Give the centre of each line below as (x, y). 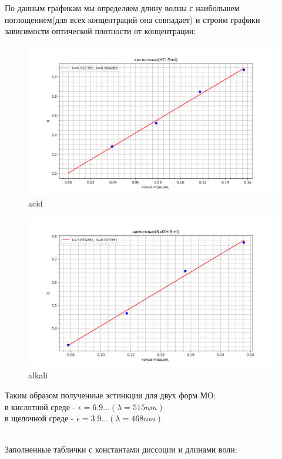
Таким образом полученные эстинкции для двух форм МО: (110, 395)
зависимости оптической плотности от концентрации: (100, 31)
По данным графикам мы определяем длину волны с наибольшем (122, 8)
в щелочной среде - (39, 418)
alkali (38, 375)
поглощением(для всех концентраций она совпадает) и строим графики (132, 19)
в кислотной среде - (40, 406)
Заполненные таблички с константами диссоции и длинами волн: (121, 449)
